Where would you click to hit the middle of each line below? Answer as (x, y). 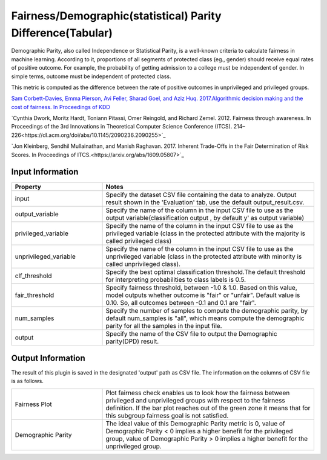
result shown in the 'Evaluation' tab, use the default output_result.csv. (205, 202)
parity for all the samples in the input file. (164, 325)
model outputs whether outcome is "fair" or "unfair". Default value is (203, 295)
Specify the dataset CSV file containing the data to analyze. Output (201, 195)
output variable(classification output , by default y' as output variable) (205, 218)
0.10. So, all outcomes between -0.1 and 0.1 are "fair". (181, 302)
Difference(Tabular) (62, 33)
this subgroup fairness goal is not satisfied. (167, 415)
